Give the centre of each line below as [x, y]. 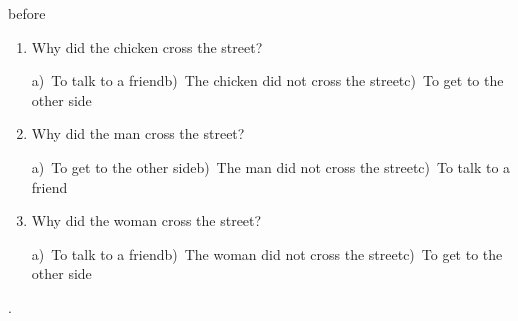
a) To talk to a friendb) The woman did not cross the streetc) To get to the [267, 253]
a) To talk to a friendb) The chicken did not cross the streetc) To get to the [267, 80]
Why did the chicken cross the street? [147, 46]
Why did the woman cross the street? [146, 220]
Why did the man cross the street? [138, 133]
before [27, 13]
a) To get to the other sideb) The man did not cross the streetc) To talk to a [271, 166]
